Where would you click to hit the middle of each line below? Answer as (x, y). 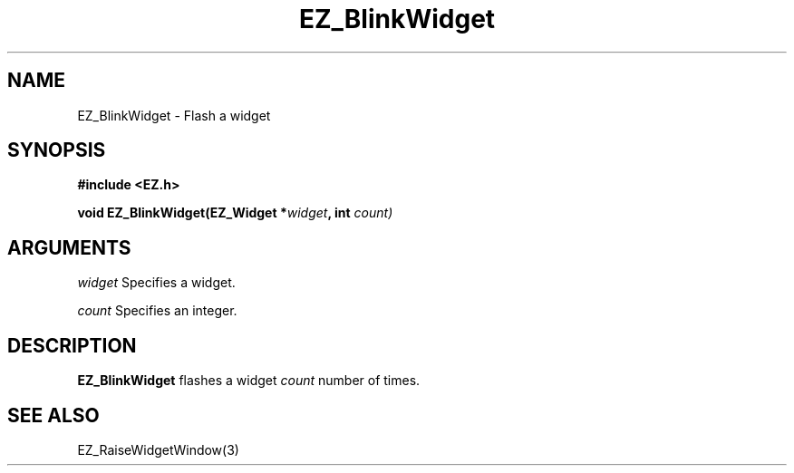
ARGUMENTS (69, 247)
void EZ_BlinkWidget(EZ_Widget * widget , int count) (235, 213)
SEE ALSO (53, 415)
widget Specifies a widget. (156, 283)
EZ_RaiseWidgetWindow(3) (158, 449)
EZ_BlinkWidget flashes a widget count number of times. (249, 381)
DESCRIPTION (72, 345)
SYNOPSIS (57, 150)
